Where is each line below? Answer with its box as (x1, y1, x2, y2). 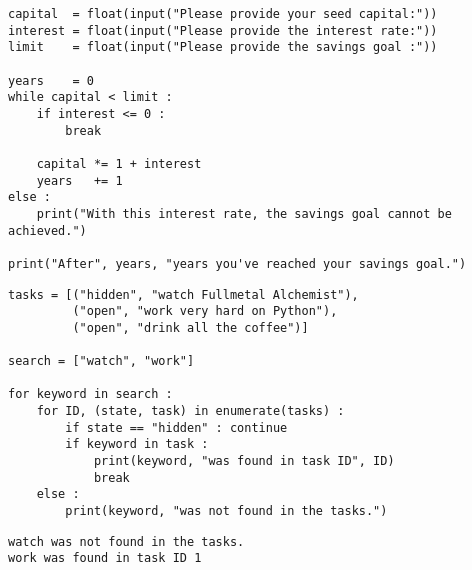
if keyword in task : (65, 437, 209, 452)
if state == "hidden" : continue (65, 420, 288, 435)
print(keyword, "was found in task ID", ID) (93, 454, 395, 469)
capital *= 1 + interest (36, 156, 202, 171)
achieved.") (8, 223, 87, 238)
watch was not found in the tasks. (8, 534, 245, 549)
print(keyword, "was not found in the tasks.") (65, 504, 388, 519)
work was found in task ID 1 (8, 551, 202, 566)
